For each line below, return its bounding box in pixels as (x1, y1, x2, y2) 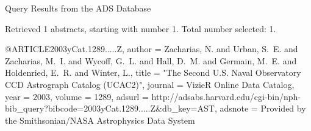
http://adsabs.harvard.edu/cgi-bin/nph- (151, 90, 301, 102)
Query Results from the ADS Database (5, 2, 151, 14)
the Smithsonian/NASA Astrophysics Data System (5, 113, 195, 126)
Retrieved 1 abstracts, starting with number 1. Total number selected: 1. (5, 22, 276, 35)
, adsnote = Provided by (214, 102, 306, 115)
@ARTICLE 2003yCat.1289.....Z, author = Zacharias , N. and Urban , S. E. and (5, 42, 298, 55)
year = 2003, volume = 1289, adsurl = (5, 90, 149, 102)
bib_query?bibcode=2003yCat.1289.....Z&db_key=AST (5, 102, 215, 115)
